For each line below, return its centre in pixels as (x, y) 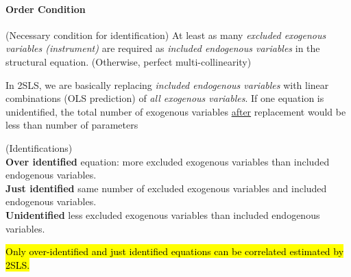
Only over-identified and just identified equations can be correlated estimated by (175, 251)
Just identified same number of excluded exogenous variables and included (166, 188)
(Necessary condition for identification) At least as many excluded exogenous (166, 35)
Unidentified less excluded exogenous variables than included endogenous (163, 214)
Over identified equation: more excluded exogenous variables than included (168, 161)
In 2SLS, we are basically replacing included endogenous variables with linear (167, 84)
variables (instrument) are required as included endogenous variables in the (163, 48)
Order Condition (46, 9)
